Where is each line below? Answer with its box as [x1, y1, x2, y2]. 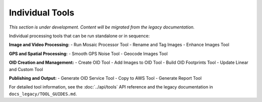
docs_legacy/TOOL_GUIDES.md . [9, 91, 77, 97]
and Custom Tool [9, 66, 43, 72]
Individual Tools [9, 7, 75, 18]
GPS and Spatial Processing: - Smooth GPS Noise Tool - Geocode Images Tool [9, 51, 168, 57]
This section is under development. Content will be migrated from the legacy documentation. [9, 24, 195, 30]
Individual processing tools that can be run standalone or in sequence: [9, 33, 150, 39]
